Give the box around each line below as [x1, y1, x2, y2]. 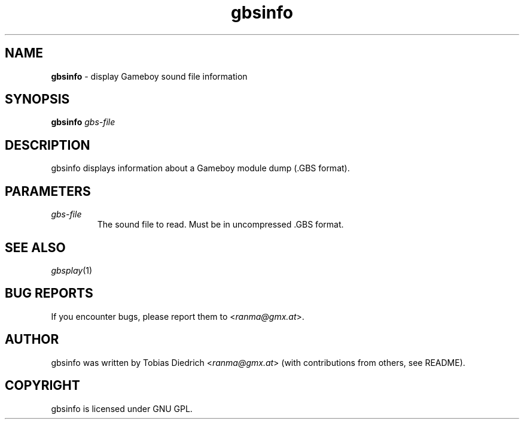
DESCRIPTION [5, 137, 90, 153]
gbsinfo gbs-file [51, 117, 115, 128]
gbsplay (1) [51, 265, 93, 275]
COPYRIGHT [5, 378, 80, 393]
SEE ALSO [5, 240, 66, 255]
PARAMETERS [5, 183, 91, 199]
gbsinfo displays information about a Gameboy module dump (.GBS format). [51, 163, 350, 174]
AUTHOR [5, 332, 59, 347]
